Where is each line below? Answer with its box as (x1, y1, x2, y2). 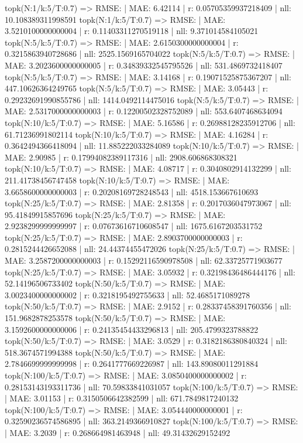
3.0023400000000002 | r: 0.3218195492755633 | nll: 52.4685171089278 (5, 288, 250, 301)
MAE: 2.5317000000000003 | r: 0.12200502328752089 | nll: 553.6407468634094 (5, 105, 283, 117)
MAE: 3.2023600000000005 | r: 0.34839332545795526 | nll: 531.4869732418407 (5, 59, 283, 71)
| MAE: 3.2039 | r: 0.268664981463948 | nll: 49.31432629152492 (5, 426, 230, 438)
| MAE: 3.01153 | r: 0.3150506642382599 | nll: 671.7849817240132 (5, 392, 239, 404)
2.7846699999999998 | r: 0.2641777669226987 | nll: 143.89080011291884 (5, 357, 259, 370)
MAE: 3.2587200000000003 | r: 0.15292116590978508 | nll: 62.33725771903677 (5, 254, 283, 267)
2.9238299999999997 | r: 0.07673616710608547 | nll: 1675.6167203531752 (5, 220, 263, 232)
